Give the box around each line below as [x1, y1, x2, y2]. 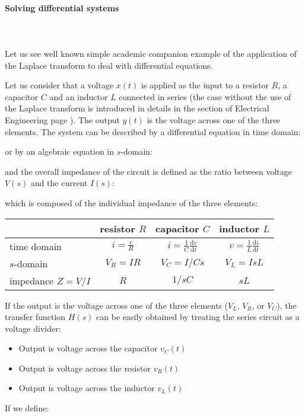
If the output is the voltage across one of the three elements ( [5, 299, 228, 311]
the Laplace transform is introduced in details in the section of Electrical [5, 102, 269, 114]
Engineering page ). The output [5, 113, 120, 126]
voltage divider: [5, 322, 61, 334]
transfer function [5, 311, 66, 323]
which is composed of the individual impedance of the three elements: [5, 196, 258, 209]
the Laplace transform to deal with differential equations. [5, 59, 213, 71]
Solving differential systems [5, 1, 119, 14]
